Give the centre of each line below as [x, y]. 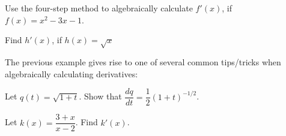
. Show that [100, 96]
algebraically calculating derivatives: [71, 73]
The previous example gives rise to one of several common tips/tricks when [143, 61]
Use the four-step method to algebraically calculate [99, 8]
